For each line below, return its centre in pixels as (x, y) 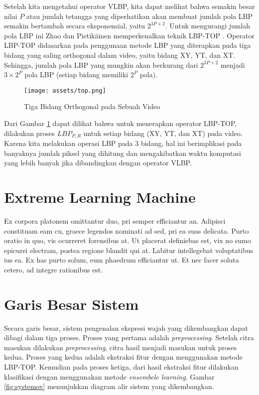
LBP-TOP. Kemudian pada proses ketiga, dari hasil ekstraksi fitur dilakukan (121, 367)
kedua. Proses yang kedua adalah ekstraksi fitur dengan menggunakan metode (123, 357)
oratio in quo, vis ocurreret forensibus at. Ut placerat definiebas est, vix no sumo (128, 240)
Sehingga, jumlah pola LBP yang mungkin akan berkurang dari (101, 65)
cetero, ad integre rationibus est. (54, 269)
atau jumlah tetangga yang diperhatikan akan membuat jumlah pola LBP (139, 16)
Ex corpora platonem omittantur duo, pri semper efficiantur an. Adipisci (115, 220)
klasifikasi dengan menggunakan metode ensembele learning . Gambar (109, 376)
